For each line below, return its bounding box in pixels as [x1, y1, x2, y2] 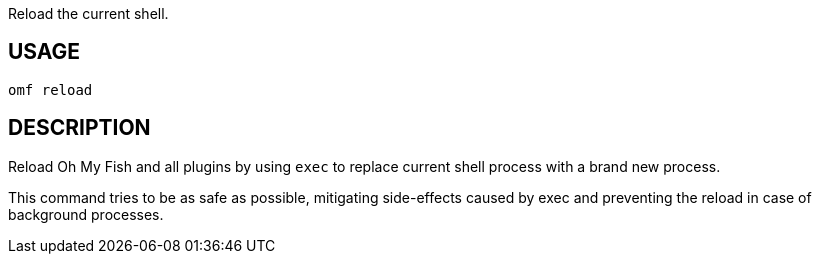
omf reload [8, 81, 93, 98]
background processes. [8, 205, 164, 223]
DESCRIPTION [8, 115, 151, 141]
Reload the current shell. [8, 5, 169, 22]
